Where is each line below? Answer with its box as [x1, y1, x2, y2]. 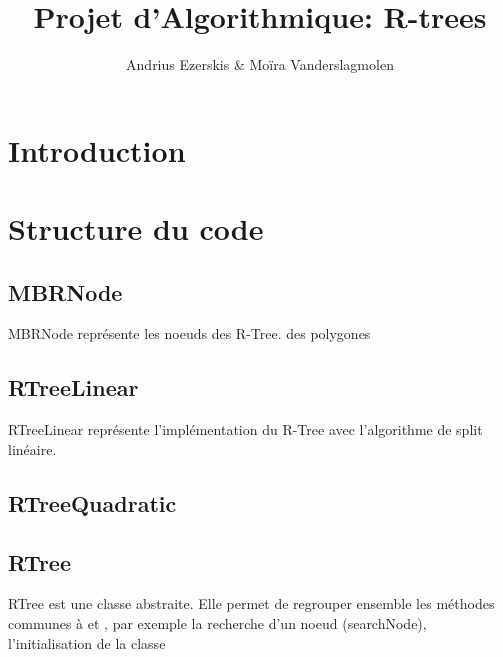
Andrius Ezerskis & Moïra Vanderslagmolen [126, 54, 394, 75]
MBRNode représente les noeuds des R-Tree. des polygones [8, 323, 371, 344]
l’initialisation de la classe [8, 632, 166, 653]
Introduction [8, 129, 186, 170]
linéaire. [8, 438, 57, 459]
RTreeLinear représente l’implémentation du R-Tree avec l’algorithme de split [8, 419, 483, 440]
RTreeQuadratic [8, 487, 177, 518]
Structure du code [8, 208, 264, 249]
